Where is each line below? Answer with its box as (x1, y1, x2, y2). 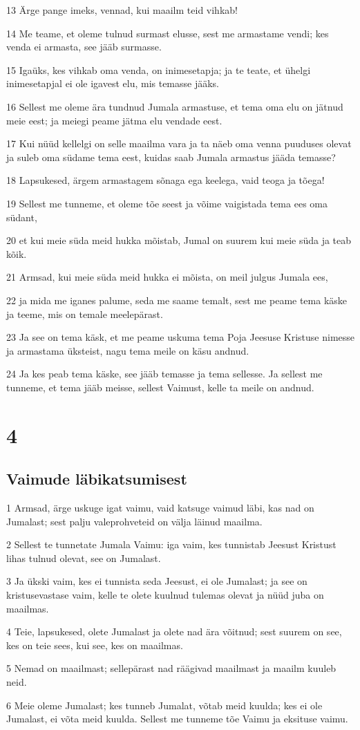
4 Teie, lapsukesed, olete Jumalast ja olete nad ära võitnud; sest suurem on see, (6, 624, 342, 639)
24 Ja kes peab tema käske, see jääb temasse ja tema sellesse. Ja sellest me (6, 366, 323, 381)
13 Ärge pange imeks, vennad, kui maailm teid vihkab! (6, 3, 238, 17)
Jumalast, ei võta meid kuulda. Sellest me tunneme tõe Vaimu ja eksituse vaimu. (6, 711, 348, 726)
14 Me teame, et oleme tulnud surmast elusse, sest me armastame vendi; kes (6, 26, 329, 40)
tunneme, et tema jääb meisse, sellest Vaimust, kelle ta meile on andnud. (6, 380, 314, 394)
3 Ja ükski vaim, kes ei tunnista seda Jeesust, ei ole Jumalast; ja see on (6, 574, 307, 588)
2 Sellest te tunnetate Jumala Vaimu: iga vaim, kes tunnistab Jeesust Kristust (6, 537, 337, 552)
